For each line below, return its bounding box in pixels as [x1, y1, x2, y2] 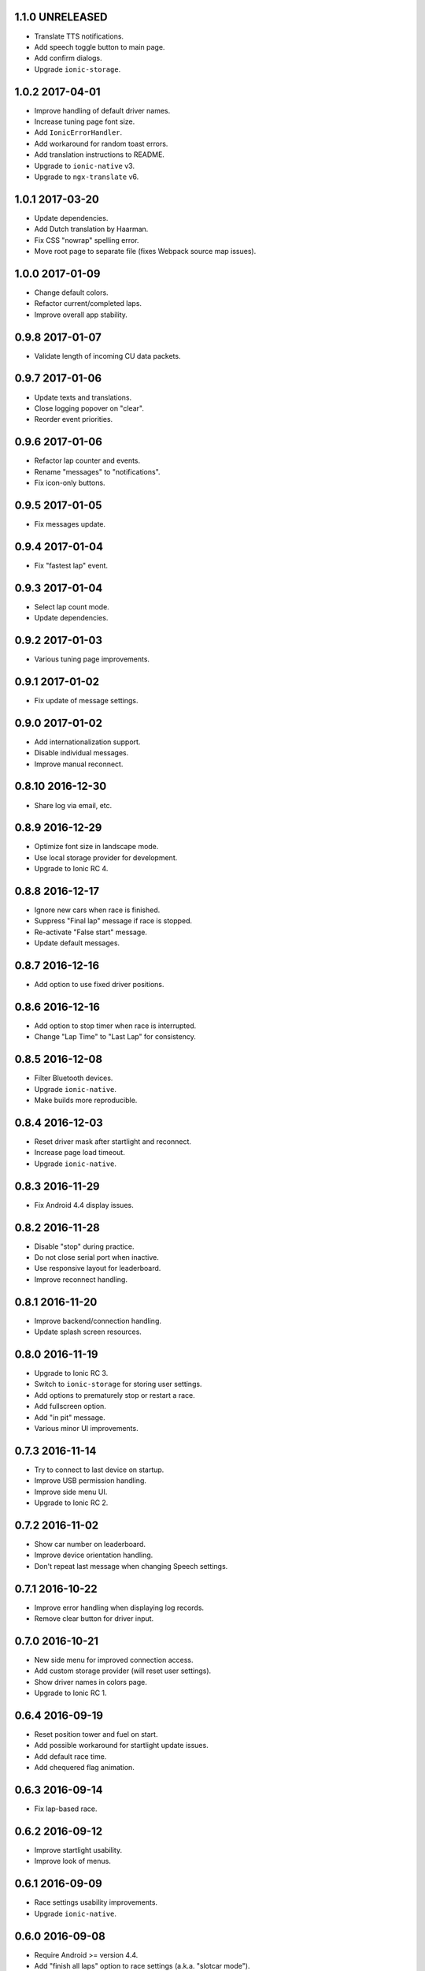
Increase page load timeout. [34, 1148, 125, 1157]
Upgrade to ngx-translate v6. [34, 172, 139, 181]
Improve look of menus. [34, 1857, 112, 1866]
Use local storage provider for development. [34, 852, 178, 863]
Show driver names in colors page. [34, 1677, 147, 1686]
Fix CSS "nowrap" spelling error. [34, 235, 139, 244]
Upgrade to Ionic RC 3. [34, 1369, 109, 1378]
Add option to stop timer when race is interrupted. [34, 1021, 197, 1030]
